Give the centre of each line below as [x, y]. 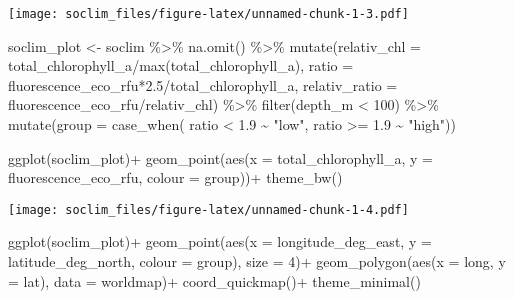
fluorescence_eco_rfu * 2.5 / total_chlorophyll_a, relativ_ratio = [203, 84]
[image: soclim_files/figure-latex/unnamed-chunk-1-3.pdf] [208, 14]
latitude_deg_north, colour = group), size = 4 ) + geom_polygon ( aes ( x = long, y [257, 261]
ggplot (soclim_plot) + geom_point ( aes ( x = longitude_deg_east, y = [220, 241]
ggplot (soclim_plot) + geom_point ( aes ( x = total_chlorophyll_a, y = [220, 157]
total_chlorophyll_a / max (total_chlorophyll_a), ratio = [181, 65]
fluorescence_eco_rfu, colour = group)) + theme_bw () [175, 177]
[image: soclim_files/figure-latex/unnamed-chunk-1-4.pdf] [208, 209]
